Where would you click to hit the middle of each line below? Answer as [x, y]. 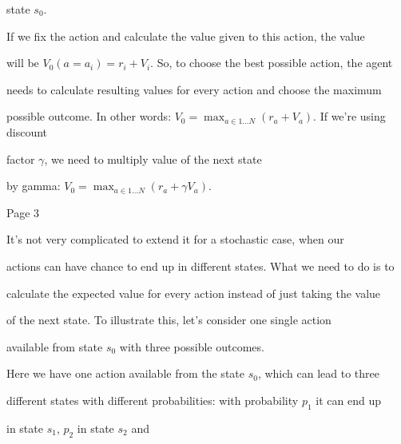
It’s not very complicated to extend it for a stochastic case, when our [175, 239]
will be [23, 63]
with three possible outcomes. [192, 346]
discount [27, 131]
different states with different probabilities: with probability [153, 400]
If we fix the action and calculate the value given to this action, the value [186, 36]
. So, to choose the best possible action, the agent [272, 63]
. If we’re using [349, 116]
